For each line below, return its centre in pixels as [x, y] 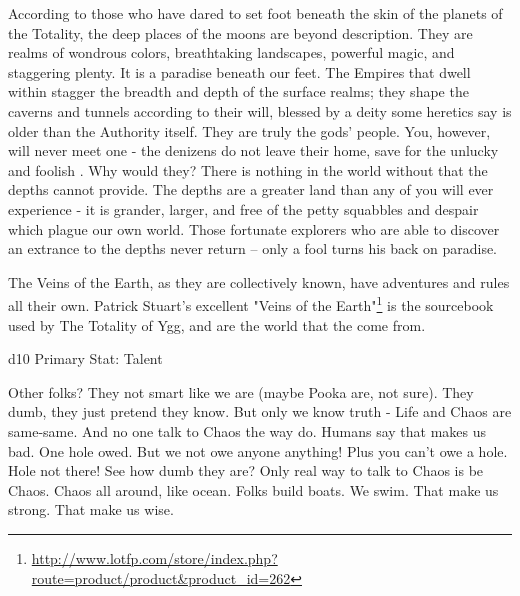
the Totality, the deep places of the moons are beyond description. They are [240, 32]
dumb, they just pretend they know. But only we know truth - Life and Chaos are [260, 411]
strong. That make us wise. [91, 509]
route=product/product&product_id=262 [161, 577]
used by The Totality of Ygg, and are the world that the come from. [217, 324]
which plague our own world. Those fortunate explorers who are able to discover [254, 228]
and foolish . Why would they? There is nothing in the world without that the [248, 169]
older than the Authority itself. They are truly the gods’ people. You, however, [249, 130]
